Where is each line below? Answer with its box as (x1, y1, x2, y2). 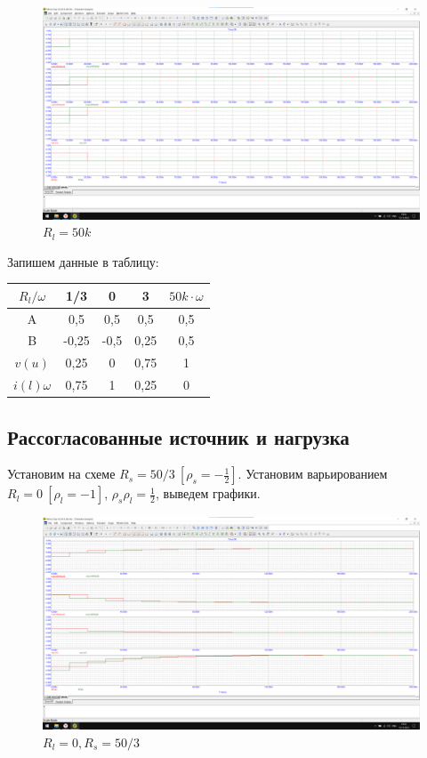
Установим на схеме (7, 464, 116, 483)
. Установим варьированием (238, 464, 388, 483)
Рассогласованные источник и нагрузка (7, 423, 350, 450)
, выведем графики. (155, 484, 261, 503)
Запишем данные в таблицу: (7, 252, 159, 270)
